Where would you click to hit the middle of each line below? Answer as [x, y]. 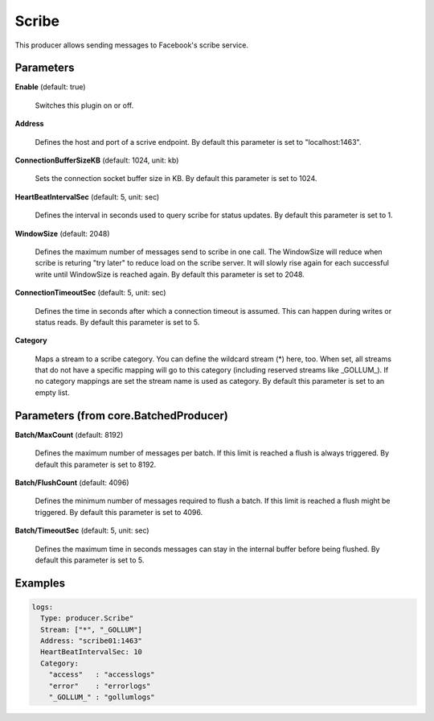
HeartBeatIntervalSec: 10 [91, 652]
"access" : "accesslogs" [102, 675]
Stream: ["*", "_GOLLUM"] [91, 629]
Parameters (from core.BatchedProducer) [121, 416]
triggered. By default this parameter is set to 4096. [119, 512]
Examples [40, 583]
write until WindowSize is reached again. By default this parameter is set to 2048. [170, 274]
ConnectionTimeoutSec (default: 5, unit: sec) [90, 293]
